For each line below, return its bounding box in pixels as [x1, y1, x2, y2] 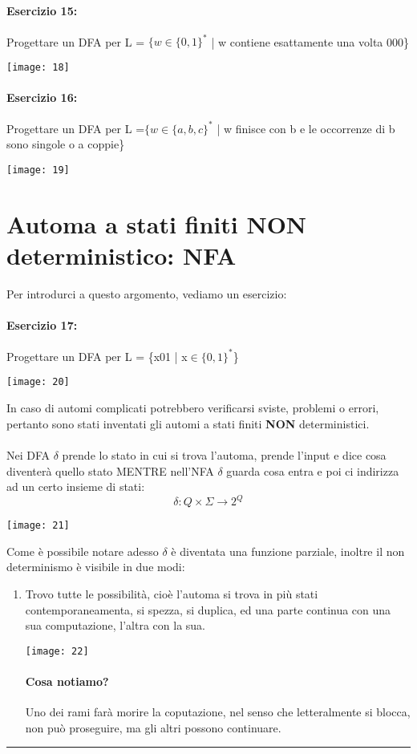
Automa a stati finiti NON [6, 207, 307, 240]
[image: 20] [6, 376, 70, 388]
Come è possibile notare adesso [6, 542, 159, 559]
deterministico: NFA [6, 239, 237, 272]
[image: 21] [6, 520, 70, 532]
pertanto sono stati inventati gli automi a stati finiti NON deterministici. [6, 415, 370, 432]
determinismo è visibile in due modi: [6, 558, 185, 575]
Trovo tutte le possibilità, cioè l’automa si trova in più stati [25, 586, 318, 602]
